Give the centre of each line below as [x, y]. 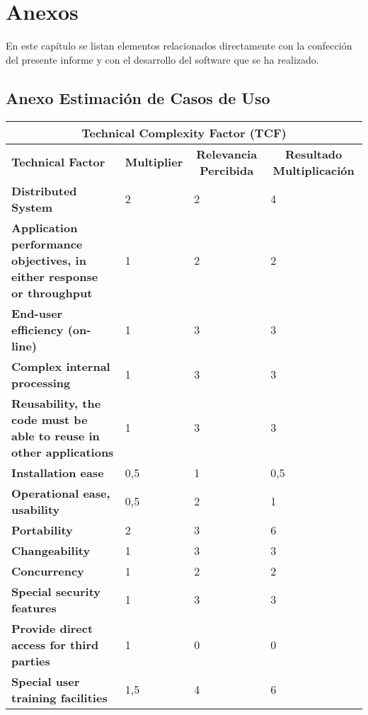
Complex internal [61, 366]
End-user [37, 313]
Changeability [51, 550]
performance [47, 244]
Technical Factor [58, 162]
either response [55, 276]
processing [41, 382]
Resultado [314, 154]
